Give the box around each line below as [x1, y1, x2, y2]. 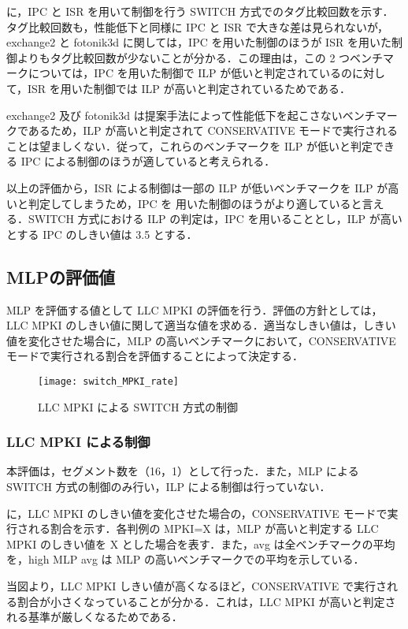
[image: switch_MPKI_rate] [38, 375, 179, 387]
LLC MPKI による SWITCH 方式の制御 [38, 398, 239, 415]
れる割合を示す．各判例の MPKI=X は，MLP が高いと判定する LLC [28, 520, 379, 537]
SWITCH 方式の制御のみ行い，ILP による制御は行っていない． [6, 478, 331, 494]
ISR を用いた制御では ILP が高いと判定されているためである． [28, 80, 351, 96]
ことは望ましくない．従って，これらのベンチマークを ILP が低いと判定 [6, 137, 373, 154]
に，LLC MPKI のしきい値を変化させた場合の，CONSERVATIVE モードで [6, 504, 388, 521]
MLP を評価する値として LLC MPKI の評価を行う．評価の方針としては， [6, 301, 383, 318]
